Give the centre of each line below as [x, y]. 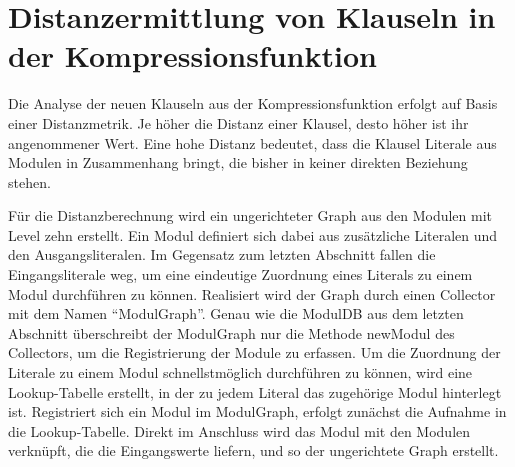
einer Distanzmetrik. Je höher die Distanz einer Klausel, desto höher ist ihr [238, 122]
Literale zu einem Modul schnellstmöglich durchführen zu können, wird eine [240, 372]
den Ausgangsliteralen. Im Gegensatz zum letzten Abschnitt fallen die [222, 254]
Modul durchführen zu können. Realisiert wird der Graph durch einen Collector [252, 293]
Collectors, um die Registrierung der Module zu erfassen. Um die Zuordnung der [254, 352]
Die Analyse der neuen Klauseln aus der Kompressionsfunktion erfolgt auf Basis [253, 103]
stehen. [29, 181]
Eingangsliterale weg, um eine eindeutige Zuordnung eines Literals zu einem [240, 274]
